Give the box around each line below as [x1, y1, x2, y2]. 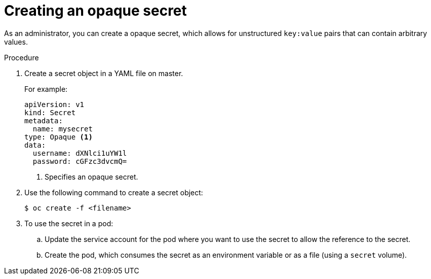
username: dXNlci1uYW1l [32, 149, 127, 157]
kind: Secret [24, 108, 76, 117]
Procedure [4, 53, 39, 62]
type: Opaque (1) [24, 132, 93, 141]
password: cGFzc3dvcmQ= [32, 157, 127, 165]
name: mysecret [32, 124, 93, 133]
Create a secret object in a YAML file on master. [24, 68, 183, 78]
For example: [24, 84, 68, 93]
